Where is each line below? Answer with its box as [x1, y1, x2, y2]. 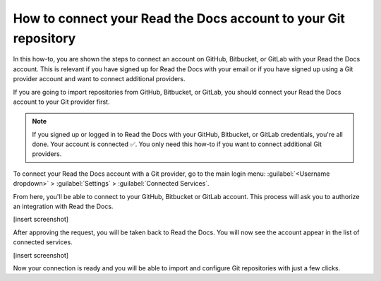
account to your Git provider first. [13, 97, 110, 106]
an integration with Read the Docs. [13, 202, 114, 211]
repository [13, 30, 76, 46]
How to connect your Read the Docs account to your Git [13, 11, 345, 26]
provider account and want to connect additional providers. [13, 75, 186, 83]
